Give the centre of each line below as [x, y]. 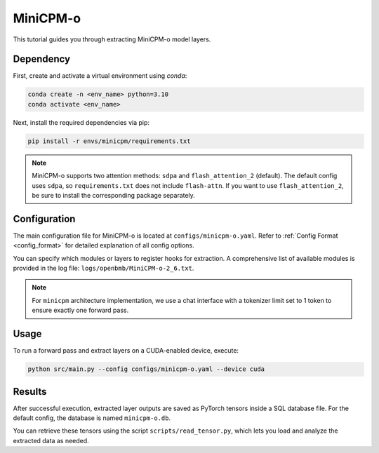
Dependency [41, 59]
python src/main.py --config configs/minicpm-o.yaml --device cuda [146, 369]
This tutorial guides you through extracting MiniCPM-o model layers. [112, 39]
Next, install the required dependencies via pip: [81, 122]
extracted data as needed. [51, 440]
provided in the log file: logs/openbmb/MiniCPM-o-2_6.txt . [104, 268]
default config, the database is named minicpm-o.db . [92, 418]
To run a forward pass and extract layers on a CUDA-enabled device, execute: [126, 351]
